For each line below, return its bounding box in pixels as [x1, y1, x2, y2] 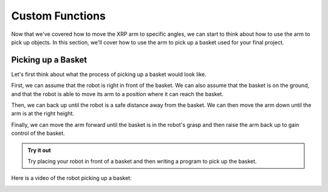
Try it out [27, 146, 51, 154]
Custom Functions [11, 9, 106, 22]
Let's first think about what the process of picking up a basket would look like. [11, 70, 207, 78]
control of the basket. [11, 129, 65, 137]
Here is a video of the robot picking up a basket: [11, 174, 132, 182]
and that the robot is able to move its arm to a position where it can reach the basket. [11, 90, 224, 97]
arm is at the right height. [11, 110, 75, 117]
